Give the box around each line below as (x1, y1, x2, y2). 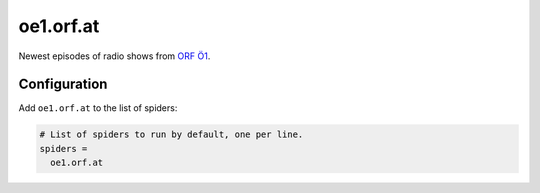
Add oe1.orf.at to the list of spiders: (18, 102, 178, 114)
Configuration (18, 76, 108, 93)
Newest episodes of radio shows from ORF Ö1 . (18, 50, 211, 62)
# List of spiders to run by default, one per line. (39, 129, 304, 140)
